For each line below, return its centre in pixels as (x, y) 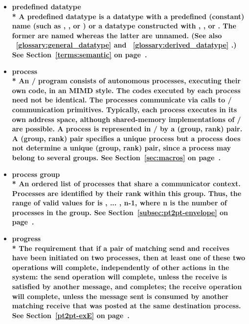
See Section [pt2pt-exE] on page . (71, 315)
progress (26, 238)
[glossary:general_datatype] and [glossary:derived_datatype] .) (126, 45)
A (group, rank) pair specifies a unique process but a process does (126, 138)
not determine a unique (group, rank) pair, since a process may (122, 148)
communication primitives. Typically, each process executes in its (124, 109)
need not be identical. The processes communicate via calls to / (122, 100)
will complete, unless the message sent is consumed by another (120, 296)
